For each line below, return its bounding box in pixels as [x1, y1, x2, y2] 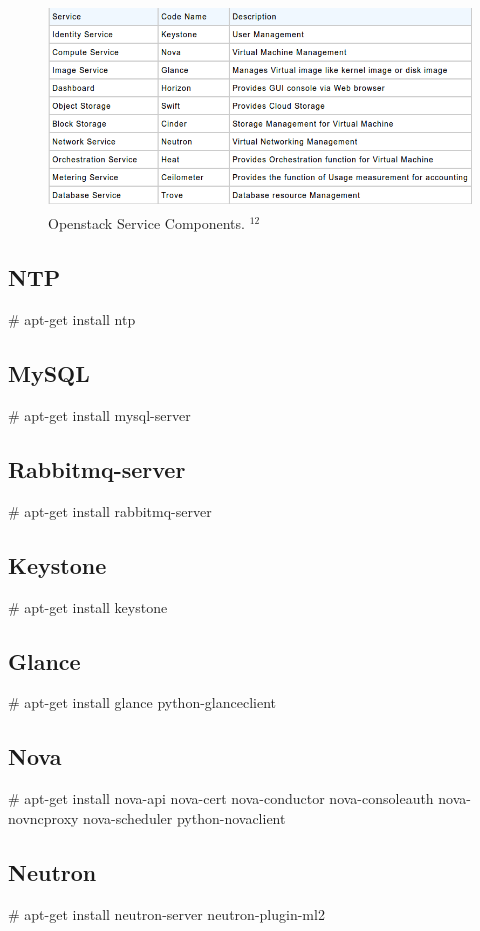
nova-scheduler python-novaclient [83, 807, 286, 828]
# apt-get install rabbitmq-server [8, 500, 212, 521]
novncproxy [8, 807, 79, 828]
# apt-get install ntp [8, 309, 136, 330]
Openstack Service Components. [48, 213, 245, 234]
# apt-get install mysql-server [8, 405, 191, 426]
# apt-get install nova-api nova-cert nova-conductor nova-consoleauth [8, 788, 434, 809]
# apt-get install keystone [8, 596, 168, 617]
